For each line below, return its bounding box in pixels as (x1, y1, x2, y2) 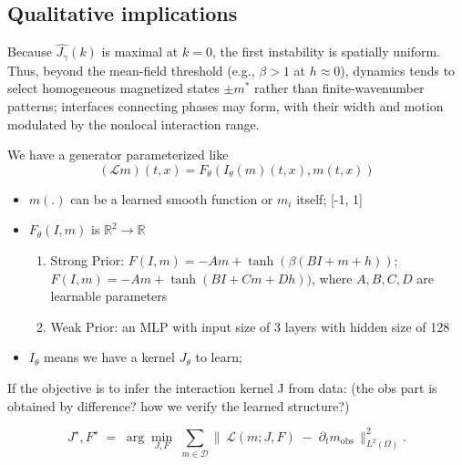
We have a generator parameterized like (7, 145, 229, 164)
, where (312, 268, 353, 287)
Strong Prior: (50, 251, 125, 270)
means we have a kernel (44, 347, 175, 367)
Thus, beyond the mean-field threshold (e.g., (7, 60, 255, 79)
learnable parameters (50, 286, 168, 305)
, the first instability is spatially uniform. (211, 42, 441, 61)
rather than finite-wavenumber (254, 78, 425, 98)
